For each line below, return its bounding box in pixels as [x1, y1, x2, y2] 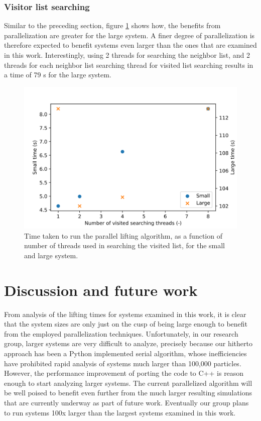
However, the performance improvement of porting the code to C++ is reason [4, 368, 244, 378]
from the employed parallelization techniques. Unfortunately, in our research [4, 328, 238, 339]
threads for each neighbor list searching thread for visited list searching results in [4, 59, 253, 70]
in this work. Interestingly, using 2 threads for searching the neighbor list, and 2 [4, 50, 250, 60]
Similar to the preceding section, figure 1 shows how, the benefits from [4, 20, 221, 31]
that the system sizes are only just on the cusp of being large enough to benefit [4, 319, 248, 329]
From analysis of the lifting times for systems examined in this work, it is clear [4, 308, 246, 319]
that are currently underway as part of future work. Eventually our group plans [4, 397, 249, 408]
